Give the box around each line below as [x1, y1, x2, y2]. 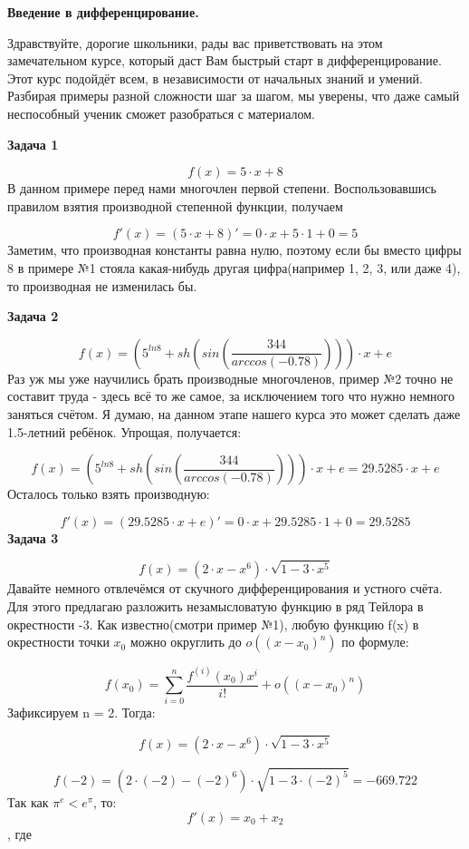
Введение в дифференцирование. [7, 3, 199, 21]
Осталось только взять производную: [7, 484, 210, 503]
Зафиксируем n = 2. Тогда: [7, 703, 156, 722]
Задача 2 [7, 307, 59, 326]
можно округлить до [129, 632, 242, 651]
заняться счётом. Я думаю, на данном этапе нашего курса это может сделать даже [7, 404, 461, 423]
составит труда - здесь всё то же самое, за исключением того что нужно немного [7, 386, 455, 405]
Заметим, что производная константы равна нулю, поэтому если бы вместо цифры [7, 240, 462, 259]
